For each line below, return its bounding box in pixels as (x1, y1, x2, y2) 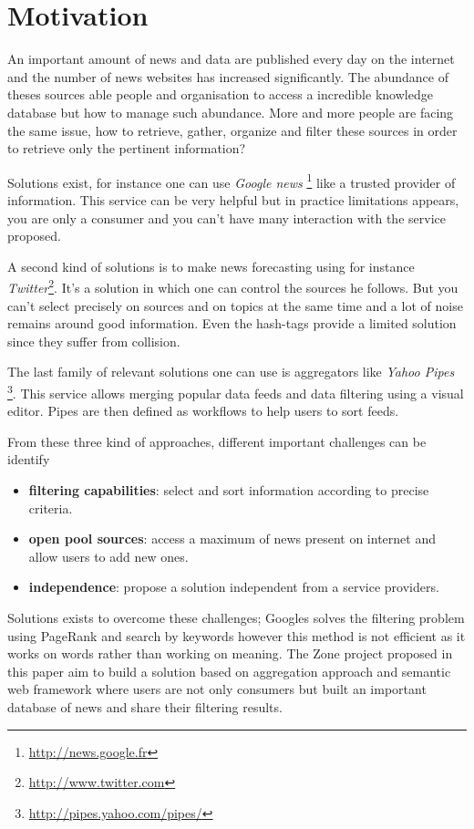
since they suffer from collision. (7, 331, 180, 350)
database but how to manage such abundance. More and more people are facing (7, 102, 454, 121)
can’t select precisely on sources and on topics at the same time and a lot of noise (7, 295, 463, 315)
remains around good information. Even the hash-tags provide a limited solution (7, 314, 457, 333)
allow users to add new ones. (28, 546, 189, 565)
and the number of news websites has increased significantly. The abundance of (7, 67, 448, 86)
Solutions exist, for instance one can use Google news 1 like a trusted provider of (7, 170, 456, 192)
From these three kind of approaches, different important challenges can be (7, 431, 427, 451)
